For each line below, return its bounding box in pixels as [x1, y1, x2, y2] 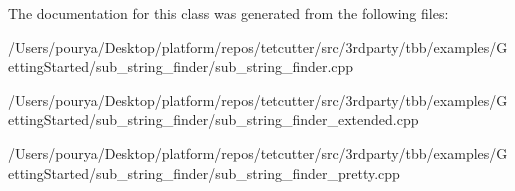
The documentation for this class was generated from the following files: [8, 3, 449, 23]
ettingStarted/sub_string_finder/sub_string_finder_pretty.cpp [8, 162, 400, 183]
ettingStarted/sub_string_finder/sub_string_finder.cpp [8, 56, 354, 77]
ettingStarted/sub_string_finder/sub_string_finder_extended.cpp [8, 109, 419, 130]
